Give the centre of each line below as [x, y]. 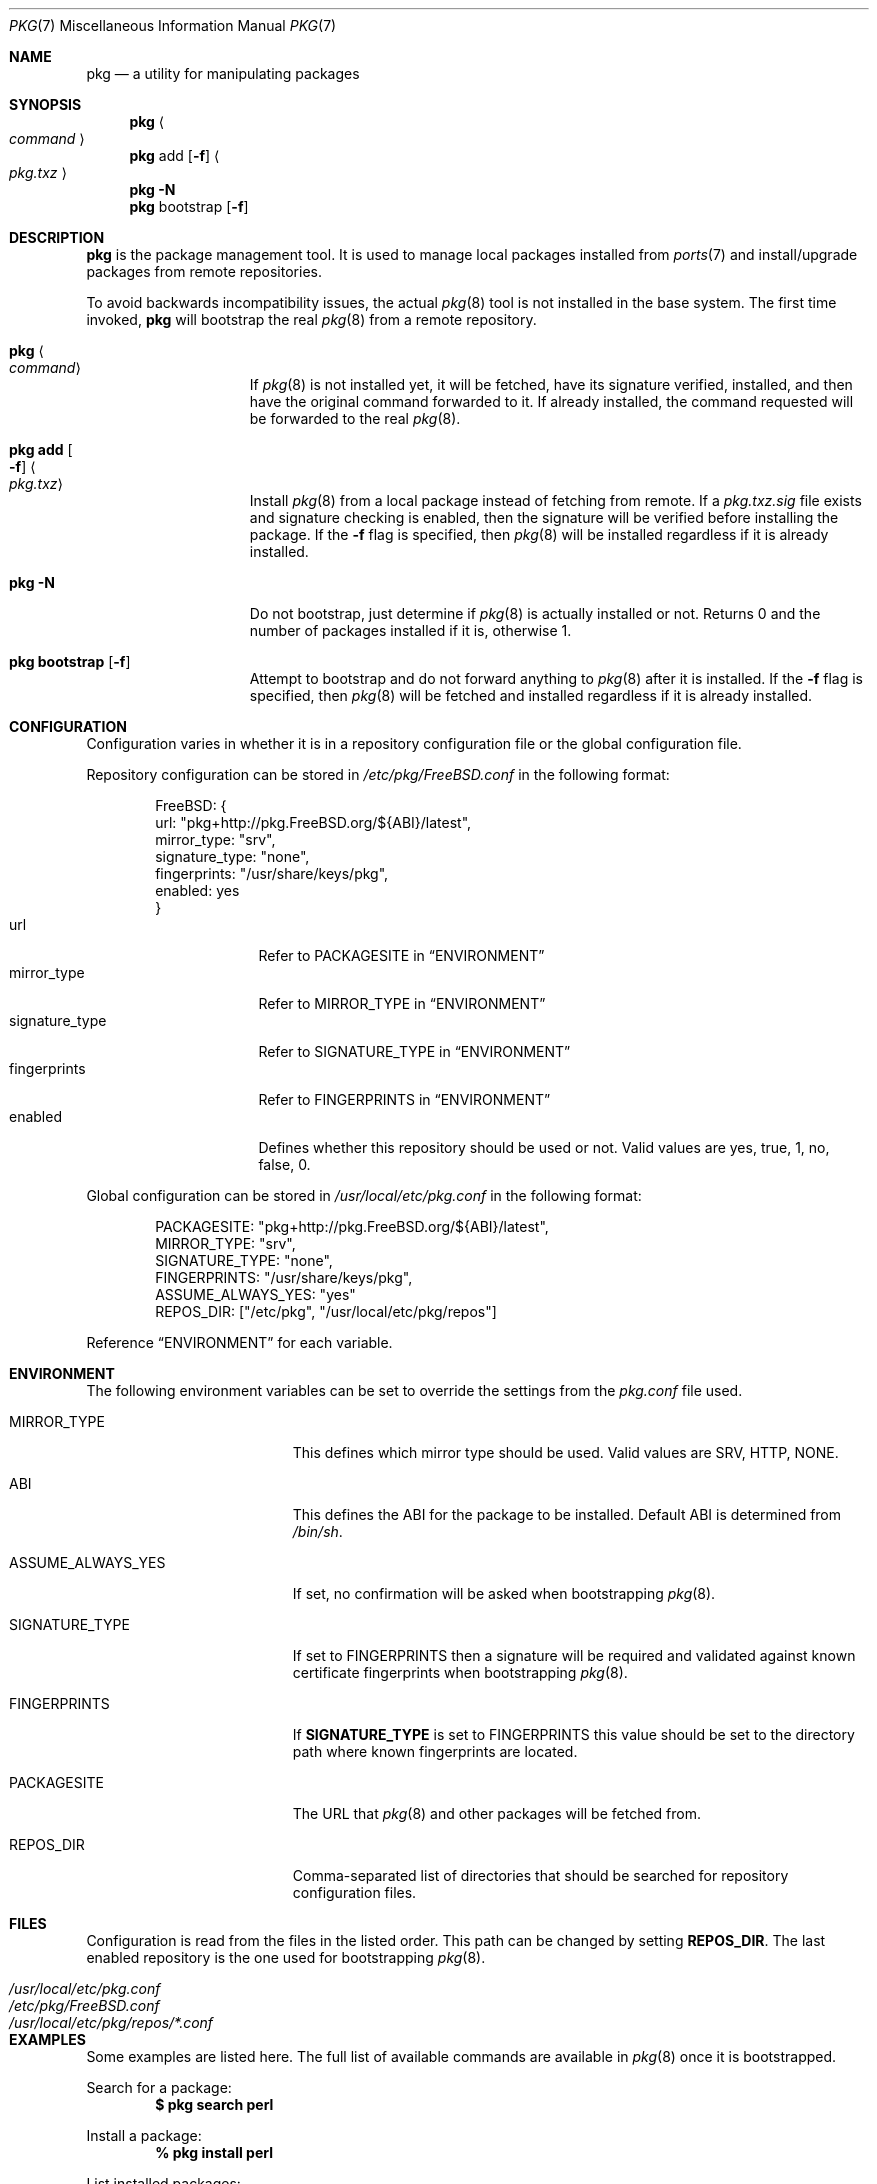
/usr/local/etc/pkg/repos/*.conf [111, 2022]
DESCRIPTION [57, 237]
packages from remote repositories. [204, 271]
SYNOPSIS [45, 104]
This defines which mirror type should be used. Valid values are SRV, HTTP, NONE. [565, 1452]
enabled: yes [197, 890]
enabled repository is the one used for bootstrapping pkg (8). [286, 1957]
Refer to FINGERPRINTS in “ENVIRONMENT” [404, 1099]
